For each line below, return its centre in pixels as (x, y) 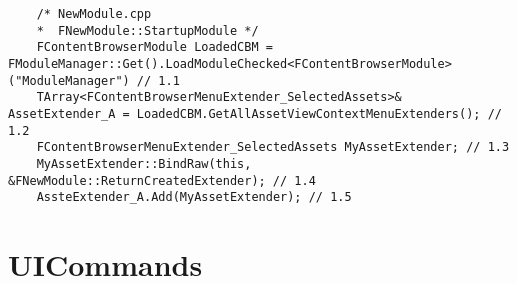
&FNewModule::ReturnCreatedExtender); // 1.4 (162, 180)
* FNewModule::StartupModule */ (147, 30)
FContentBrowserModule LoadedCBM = (154, 47)
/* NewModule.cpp (94, 14)
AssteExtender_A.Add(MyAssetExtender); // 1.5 (194, 197)
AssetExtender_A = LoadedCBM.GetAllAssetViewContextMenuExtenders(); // (255, 113)
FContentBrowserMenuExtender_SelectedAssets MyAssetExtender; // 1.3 (273, 147)
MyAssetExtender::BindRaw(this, (144, 163)
